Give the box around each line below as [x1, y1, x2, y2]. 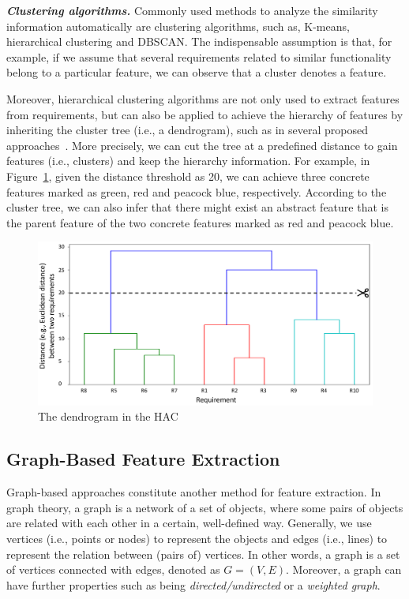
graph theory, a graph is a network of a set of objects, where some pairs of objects [6, 499, 403, 515]
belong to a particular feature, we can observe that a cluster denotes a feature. [6, 64, 387, 80]
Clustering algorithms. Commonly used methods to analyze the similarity [6, 2, 378, 18]
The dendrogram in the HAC [38, 408, 178, 425]
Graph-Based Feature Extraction [6, 447, 280, 471]
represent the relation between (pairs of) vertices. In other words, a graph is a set [6, 545, 400, 562]
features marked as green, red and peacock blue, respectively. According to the [6, 183, 387, 200]
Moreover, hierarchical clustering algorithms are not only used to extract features [6, 90, 400, 107]
